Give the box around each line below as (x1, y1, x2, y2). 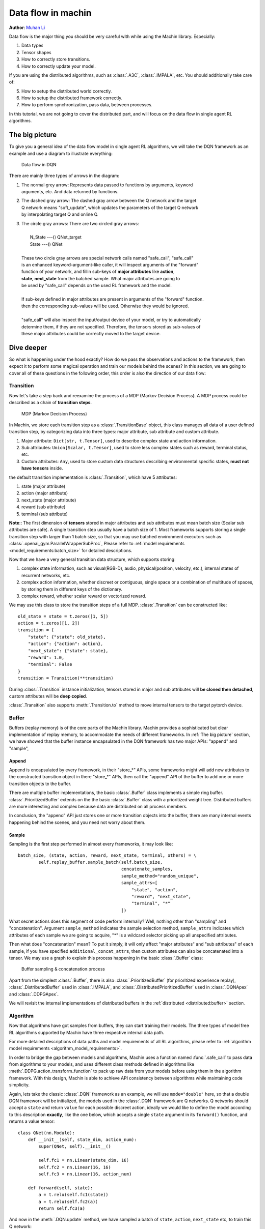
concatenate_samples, (121, 866, 173, 872)
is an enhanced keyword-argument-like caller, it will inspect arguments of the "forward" (21, 262, 199, 267)
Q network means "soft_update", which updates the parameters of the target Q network (21, 205, 199, 210)
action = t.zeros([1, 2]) (18, 620, 80, 626)
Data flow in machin (9, 7, 92, 18)
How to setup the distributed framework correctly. (21, 95, 123, 101)
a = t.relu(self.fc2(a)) (38, 1199, 98, 1204)
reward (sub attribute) (21, 504, 66, 510)
